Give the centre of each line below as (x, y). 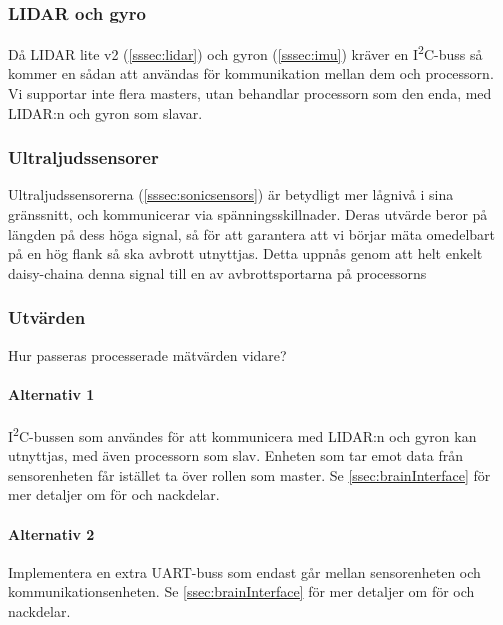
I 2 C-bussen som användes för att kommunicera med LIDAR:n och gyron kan (242, 434)
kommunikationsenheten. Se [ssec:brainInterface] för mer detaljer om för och (241, 591)
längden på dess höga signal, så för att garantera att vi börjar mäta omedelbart (252, 233)
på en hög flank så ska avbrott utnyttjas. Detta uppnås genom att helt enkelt (245, 253)
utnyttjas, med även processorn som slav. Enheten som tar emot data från (236, 455)
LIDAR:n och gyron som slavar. (105, 112)
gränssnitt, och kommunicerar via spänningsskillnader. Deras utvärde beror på (248, 214)
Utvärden (47, 317)
